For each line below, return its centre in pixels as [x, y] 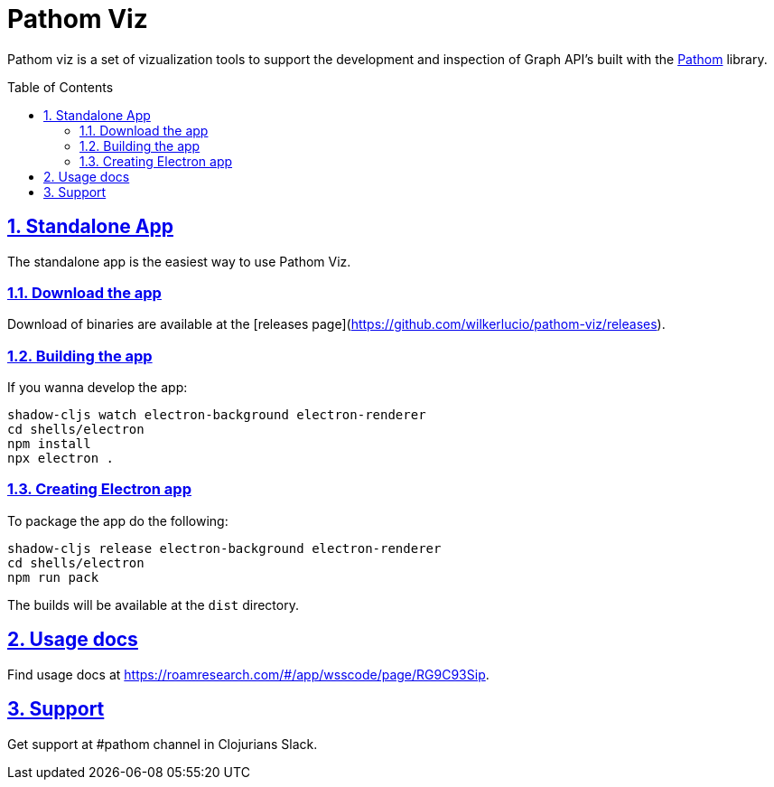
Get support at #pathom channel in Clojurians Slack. [163, 744]
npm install [49, 444]
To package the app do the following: [118, 520]
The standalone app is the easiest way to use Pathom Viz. [179, 261]
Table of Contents [61, 87]
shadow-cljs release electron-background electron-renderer [224, 548]
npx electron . [61, 459]
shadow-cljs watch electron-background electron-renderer [217, 415]
